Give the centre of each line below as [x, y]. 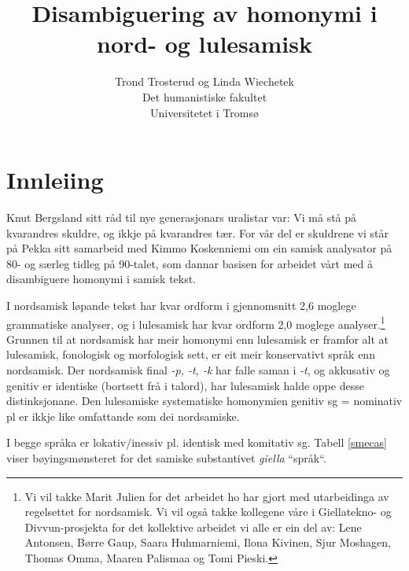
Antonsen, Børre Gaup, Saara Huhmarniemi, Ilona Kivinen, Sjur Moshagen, [208, 542]
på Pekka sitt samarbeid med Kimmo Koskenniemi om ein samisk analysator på [199, 248]
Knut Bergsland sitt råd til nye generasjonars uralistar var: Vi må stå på [182, 217]
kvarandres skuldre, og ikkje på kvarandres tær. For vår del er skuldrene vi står [197, 232]
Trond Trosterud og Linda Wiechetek [204, 81]
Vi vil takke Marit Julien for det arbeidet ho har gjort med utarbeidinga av [207, 496]
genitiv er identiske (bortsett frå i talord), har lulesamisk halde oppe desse [185, 385]
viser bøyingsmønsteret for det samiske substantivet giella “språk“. [166, 458]
